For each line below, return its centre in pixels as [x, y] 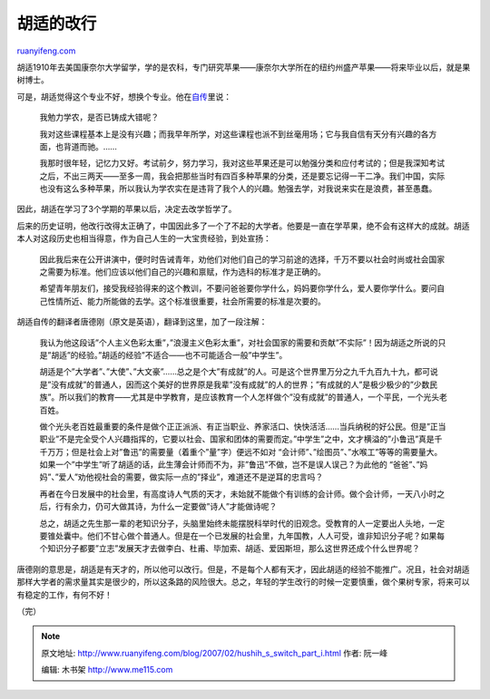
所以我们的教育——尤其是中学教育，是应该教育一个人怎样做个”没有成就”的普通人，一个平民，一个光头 [250, 397]
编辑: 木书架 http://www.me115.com [107, 670]
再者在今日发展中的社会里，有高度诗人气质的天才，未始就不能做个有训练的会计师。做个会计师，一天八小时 [238, 493]
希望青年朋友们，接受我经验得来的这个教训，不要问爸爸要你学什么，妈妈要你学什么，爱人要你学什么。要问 [238, 288]
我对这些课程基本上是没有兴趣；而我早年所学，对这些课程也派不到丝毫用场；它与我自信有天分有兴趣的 [230, 134]
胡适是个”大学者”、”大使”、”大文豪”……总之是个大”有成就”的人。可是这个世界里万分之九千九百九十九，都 [231, 372]
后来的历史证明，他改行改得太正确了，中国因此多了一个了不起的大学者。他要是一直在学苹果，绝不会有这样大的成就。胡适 [243, 226]
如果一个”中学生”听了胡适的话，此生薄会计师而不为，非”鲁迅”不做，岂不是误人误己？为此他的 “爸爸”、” [230, 465]
